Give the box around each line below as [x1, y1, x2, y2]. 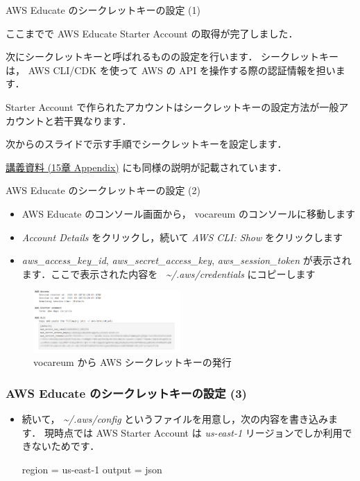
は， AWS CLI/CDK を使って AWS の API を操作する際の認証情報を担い [6, 62, 336, 77]
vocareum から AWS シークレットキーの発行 [33, 355, 232, 369]
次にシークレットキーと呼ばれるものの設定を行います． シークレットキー [6, 49, 339, 64]
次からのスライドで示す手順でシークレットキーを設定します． [6, 137, 287, 151]
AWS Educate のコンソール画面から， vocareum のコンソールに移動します [22, 206, 355, 220]
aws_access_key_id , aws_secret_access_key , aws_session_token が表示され [22, 253, 352, 268]
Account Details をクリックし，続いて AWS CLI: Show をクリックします [22, 229, 343, 244]
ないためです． [31, 439, 100, 453]
